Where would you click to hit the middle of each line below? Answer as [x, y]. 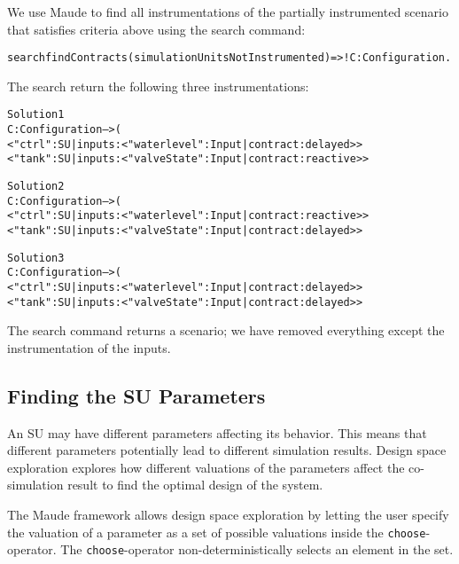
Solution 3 [36, 258]
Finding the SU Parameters [136, 395]
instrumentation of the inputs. [89, 347]
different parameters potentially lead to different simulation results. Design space [227, 450]
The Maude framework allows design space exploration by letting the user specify [228, 515]
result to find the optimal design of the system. [195, 485]
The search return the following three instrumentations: [158, 86]
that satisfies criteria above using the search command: [156, 29]
